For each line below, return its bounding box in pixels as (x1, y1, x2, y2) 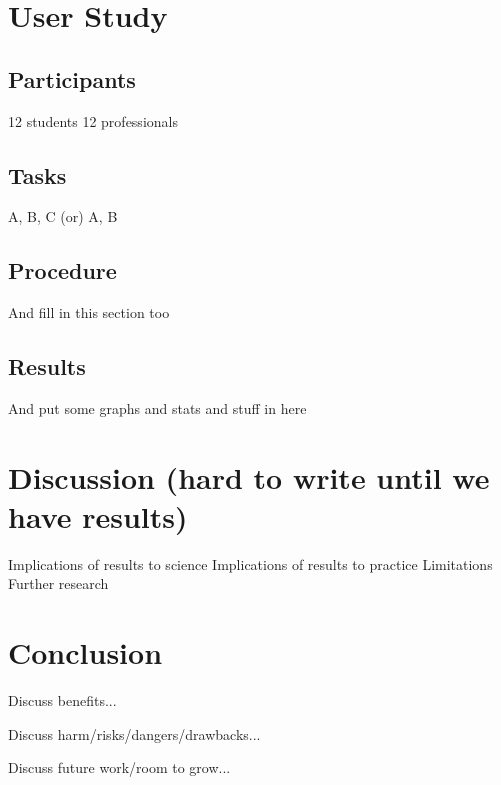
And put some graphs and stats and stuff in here (8, 397, 307, 418)
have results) (8, 495, 188, 536)
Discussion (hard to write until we (8, 456, 490, 497)
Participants (8, 63, 136, 94)
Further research (8, 573, 109, 594)
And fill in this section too (8, 302, 170, 323)
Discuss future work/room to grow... (8, 757, 231, 778)
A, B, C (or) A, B (8, 206, 118, 227)
